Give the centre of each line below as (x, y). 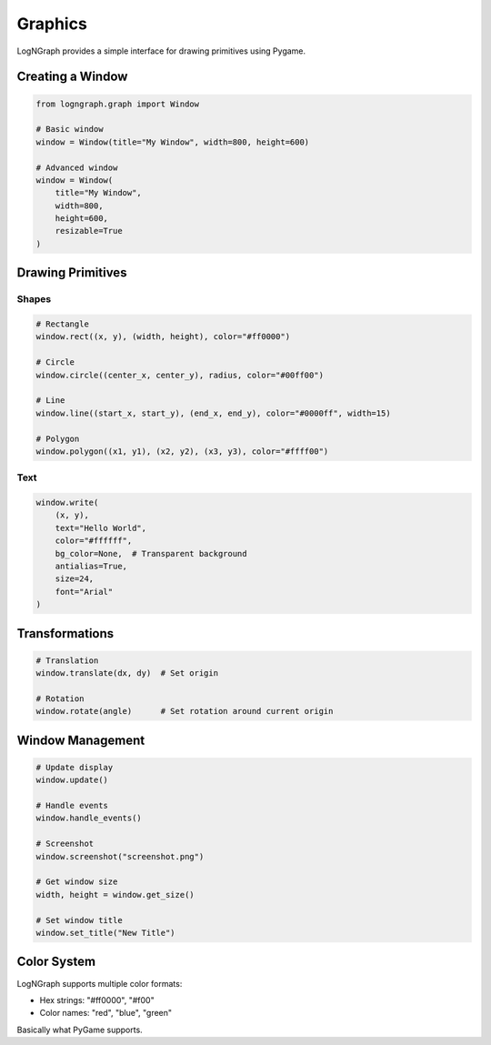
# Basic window (70, 129)
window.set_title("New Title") (106, 933)
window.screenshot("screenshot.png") (120, 856)
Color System (56, 962)
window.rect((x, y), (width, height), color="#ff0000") (163, 337)
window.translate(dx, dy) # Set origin (127, 673)
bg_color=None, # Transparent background (151, 553)
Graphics (52, 24)
